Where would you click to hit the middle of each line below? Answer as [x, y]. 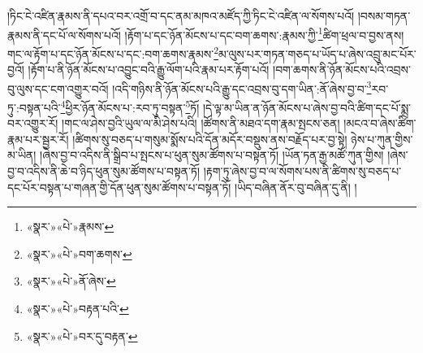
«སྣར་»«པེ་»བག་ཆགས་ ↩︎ [79, 253]
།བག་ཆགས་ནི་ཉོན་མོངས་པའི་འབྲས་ [342, 70]
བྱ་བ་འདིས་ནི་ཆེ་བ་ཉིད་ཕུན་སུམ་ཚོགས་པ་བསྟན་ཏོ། [104, 170]
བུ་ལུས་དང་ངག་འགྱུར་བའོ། [58, 88]
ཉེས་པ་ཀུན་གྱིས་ [382, 139]
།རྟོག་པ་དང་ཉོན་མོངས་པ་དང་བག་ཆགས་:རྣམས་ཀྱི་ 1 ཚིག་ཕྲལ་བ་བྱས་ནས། [264, 33]
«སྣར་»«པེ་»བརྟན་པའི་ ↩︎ [78, 308]
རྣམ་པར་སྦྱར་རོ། [38, 139]
